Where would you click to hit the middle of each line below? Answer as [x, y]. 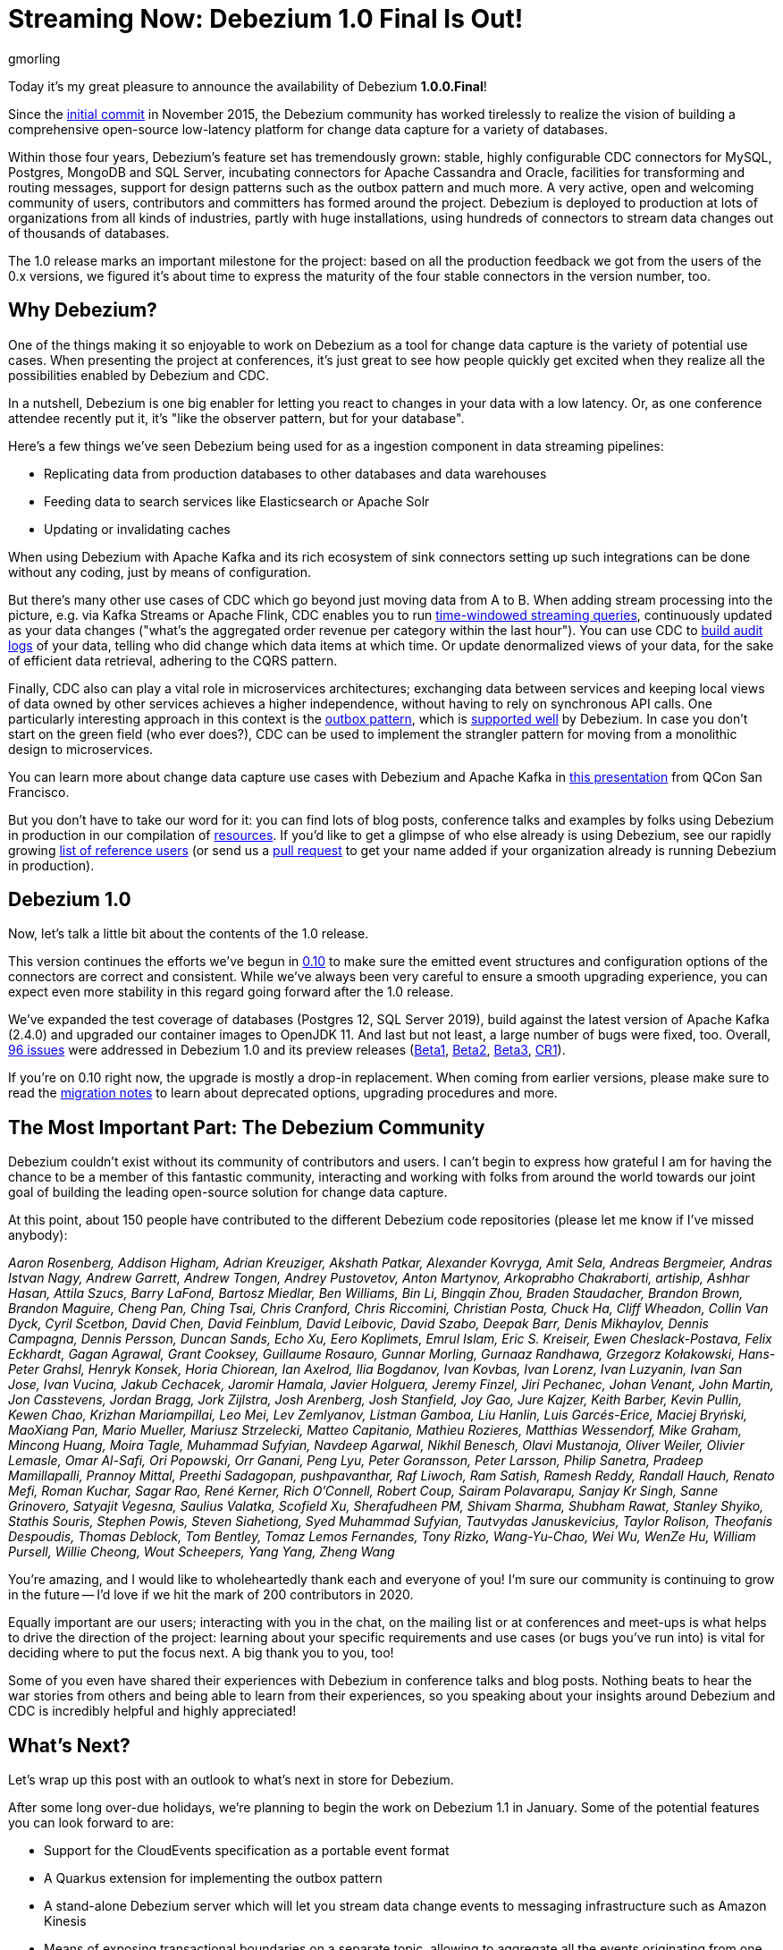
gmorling [34, 58]
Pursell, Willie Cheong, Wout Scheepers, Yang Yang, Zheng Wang [202, 1552]
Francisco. [39, 792]
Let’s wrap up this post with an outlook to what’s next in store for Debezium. [231, 1780]
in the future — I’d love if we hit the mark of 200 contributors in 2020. [211, 1595]
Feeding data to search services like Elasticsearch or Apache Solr [237, 501]
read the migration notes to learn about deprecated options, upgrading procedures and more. [283, 1093]
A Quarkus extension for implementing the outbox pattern [213, 1878]
